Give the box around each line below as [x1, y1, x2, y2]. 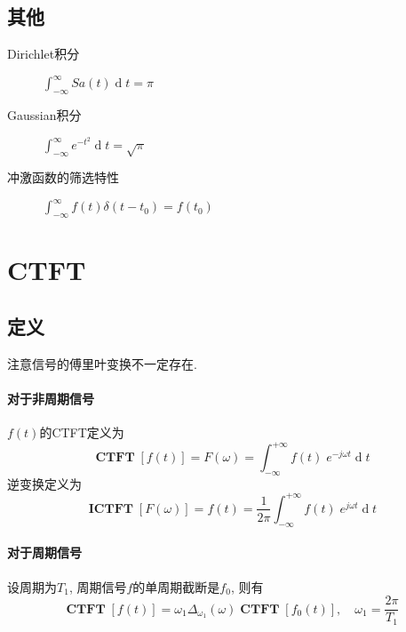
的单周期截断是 [132, 577, 220, 596]
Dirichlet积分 [7, 44, 80, 63]
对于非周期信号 [7, 388, 94, 407]
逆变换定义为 [7, 474, 82, 492]
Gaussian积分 [7, 106, 82, 124]
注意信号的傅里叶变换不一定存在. [7, 354, 197, 372]
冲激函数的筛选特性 [7, 168, 119, 187]
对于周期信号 [7, 543, 82, 562]
